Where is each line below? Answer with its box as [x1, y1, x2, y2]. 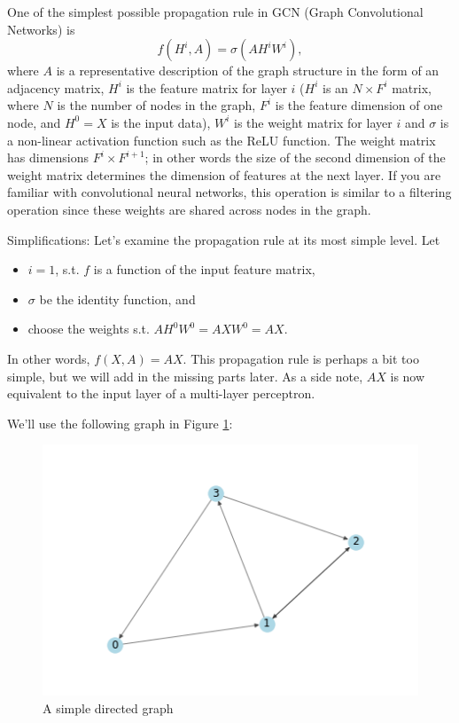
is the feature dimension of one [275, 96, 443, 114]
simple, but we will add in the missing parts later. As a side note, [7, 366, 363, 385]
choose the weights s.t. [27, 319, 150, 338]
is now [390, 366, 425, 385]
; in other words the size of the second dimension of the [144, 148, 446, 167]
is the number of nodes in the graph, [57, 96, 256, 114]
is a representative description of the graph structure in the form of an [56, 61, 440, 80]
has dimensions [7, 148, 89, 167]
